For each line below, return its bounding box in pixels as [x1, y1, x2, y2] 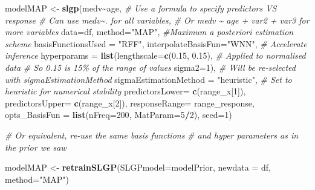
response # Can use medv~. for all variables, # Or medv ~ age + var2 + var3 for [5, 13, 310, 26]
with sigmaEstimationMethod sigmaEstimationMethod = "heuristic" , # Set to [5, 73, 292, 85]
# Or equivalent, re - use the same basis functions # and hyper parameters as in [5, 128, 299, 141]
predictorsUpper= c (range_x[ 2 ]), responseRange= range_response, [5, 96, 255, 109]
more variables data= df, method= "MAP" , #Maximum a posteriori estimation [5, 25, 294, 38]
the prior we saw [5, 140, 67, 153]
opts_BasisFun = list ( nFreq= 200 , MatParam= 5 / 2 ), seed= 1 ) [5, 108, 232, 121]
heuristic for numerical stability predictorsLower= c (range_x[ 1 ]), [5, 85, 246, 97]
